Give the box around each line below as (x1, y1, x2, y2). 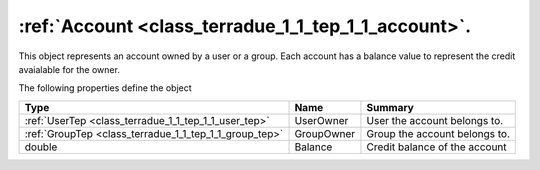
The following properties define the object (18, 82, 192, 94)
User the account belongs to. (366, 113, 504, 127)
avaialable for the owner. (18, 63, 120, 75)
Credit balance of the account (366, 140, 507, 154)
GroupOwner (294, 126, 356, 140)
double (24, 140, 58, 154)
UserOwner (294, 113, 349, 127)
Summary (366, 100, 414, 114)
